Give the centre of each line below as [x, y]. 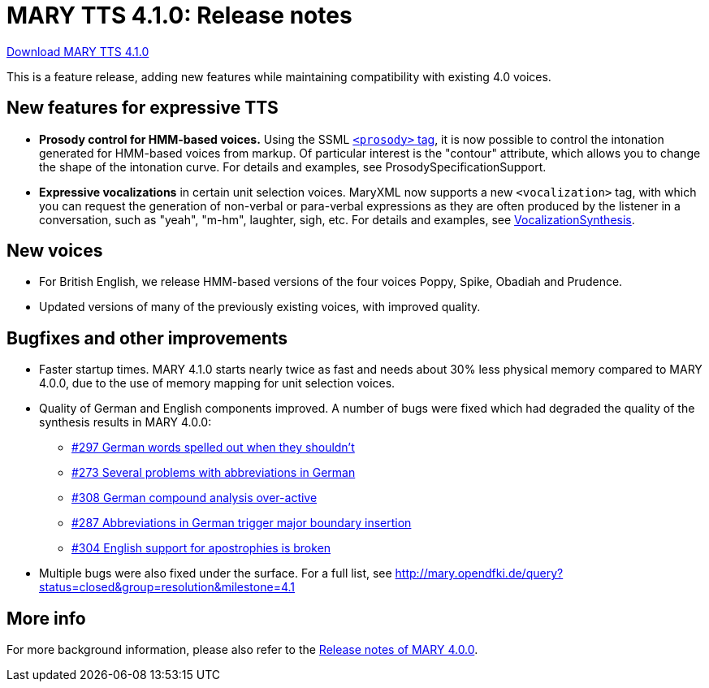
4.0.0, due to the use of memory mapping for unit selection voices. [217, 383]
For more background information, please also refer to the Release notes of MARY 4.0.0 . [242, 650]
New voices [55, 251]
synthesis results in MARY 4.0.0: [125, 422]
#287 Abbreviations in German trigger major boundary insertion [242, 523]
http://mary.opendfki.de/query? [479, 573]
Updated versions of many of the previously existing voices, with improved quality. [260, 307]
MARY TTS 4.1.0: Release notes [179, 15]
